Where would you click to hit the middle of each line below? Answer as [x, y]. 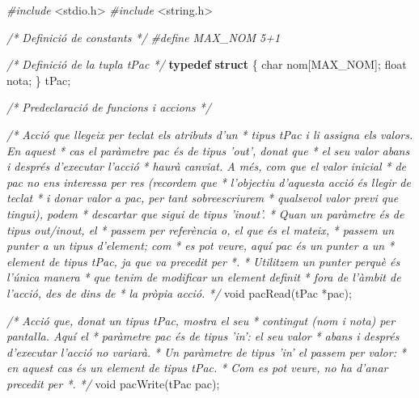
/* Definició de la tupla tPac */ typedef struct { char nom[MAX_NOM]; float [207, 64]
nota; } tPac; [39, 80]
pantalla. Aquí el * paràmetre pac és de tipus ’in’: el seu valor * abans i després [203, 336]
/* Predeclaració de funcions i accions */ [109, 107]
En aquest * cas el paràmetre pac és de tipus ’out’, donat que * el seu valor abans [208, 150]
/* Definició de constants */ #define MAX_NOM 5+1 [144, 37]
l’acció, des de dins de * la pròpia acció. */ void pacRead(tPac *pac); [179, 292]
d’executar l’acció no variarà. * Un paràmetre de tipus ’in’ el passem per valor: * [206, 351]
